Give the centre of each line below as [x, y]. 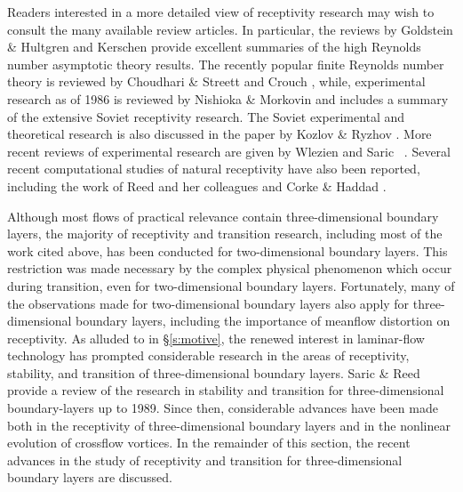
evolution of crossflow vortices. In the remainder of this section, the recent [209, 443]
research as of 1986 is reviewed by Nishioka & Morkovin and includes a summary [228, 98]
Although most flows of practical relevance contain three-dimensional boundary [223, 216]
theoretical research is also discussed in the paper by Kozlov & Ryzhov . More [220, 134]
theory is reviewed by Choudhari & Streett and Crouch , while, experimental [216, 81]
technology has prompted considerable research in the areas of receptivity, [208, 355]
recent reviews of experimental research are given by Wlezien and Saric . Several [229, 151]
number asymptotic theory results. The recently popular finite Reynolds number [226, 64]
